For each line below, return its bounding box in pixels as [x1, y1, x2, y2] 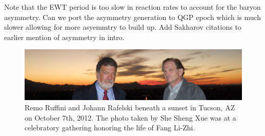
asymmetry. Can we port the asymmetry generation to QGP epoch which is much [4, 11, 261, 22]
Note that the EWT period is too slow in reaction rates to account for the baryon [4, 2, 261, 12]
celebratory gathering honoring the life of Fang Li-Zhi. [25, 122, 195, 133]
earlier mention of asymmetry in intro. [4, 31, 125, 42]
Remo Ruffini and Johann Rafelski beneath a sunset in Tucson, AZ [25, 102, 235, 112]
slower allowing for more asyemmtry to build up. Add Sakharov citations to [4, 22, 241, 32]
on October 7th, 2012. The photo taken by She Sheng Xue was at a [25, 112, 236, 123]
